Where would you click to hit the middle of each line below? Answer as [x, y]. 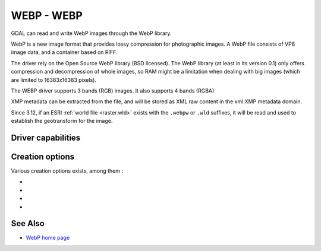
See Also [28, 223]
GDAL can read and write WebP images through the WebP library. [91, 33]
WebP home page [48, 238]
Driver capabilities [46, 137]
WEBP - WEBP [47, 15]
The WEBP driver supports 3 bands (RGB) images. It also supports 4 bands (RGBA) [113, 90]
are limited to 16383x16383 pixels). [53, 80]
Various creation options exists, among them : [67, 171]
